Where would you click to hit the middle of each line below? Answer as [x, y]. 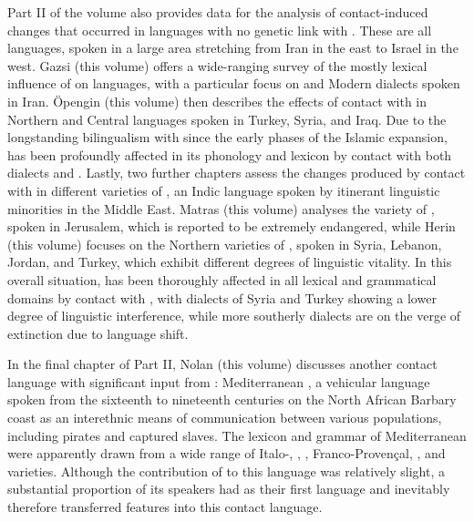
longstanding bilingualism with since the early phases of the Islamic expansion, [227, 137]
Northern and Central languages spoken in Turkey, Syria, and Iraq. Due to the [227, 119]
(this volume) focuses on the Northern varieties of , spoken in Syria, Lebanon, [225, 244]
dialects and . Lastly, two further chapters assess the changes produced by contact [237, 173]
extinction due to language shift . [98, 333]
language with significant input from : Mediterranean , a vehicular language [219, 381]
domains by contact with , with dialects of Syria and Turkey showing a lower [222, 297]
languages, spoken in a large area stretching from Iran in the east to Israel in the [233, 48]
